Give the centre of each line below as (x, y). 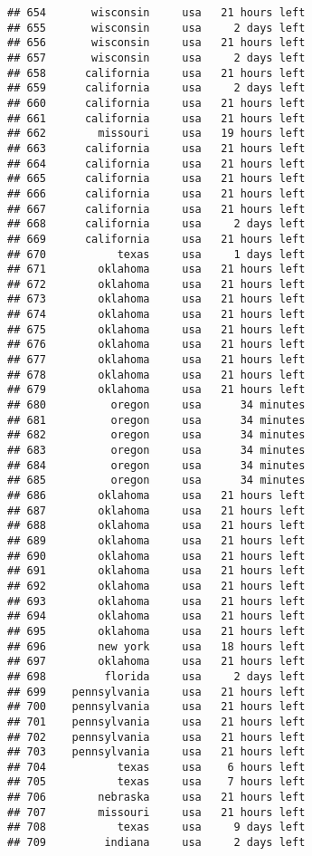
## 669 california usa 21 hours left (156, 239)
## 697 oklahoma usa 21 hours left (156, 662)
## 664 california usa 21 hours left (156, 164)
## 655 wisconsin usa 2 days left (156, 28)
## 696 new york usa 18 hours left (156, 646)
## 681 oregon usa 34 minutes (156, 420)
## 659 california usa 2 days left (156, 88)
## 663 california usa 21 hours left (156, 148)
